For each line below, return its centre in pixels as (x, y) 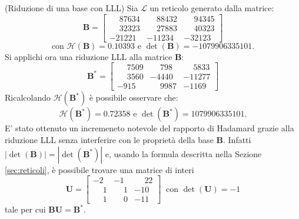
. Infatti (237, 139)
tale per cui (25, 209)
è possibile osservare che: (134, 97)
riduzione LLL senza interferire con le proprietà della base (109, 139)
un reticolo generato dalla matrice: (212, 8)
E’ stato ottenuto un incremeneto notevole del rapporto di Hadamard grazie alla (149, 128)
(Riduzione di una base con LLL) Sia (72, 8)
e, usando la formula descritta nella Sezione (183, 153)
